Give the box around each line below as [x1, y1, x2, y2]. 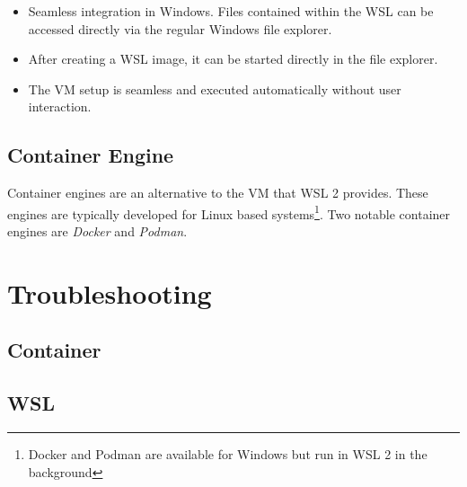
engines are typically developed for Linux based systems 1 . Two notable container [7, 201, 451, 223]
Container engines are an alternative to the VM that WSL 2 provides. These [7, 183, 428, 202]
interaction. [28, 97, 92, 116]
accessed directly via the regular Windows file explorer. [28, 19, 332, 38]
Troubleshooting [7, 274, 212, 311]
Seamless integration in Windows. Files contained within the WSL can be [28, 2, 434, 20]
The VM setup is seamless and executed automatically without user [28, 79, 401, 98]
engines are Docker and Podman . [7, 222, 188, 241]
